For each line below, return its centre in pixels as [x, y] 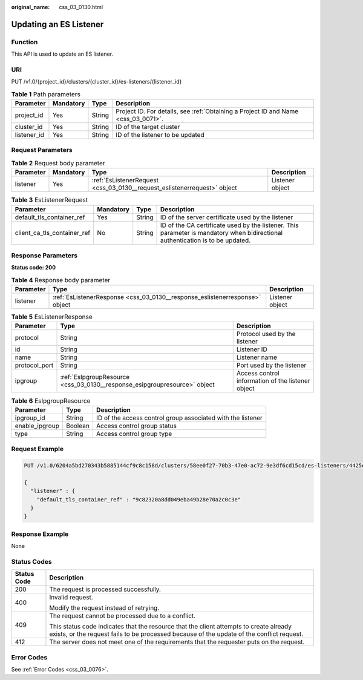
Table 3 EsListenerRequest [49, 200]
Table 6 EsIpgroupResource [51, 401]
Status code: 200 [34, 268]
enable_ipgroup [37, 426]
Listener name [257, 357]
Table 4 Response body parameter [61, 280]
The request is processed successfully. [105, 589]
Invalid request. [71, 598]
